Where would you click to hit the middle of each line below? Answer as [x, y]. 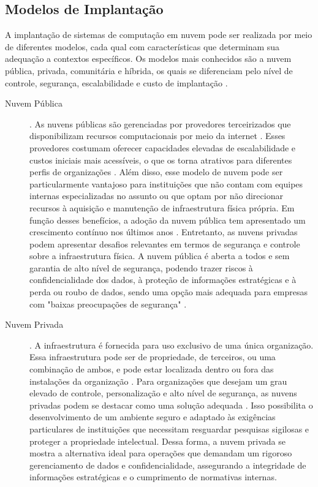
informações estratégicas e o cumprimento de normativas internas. [153, 477]
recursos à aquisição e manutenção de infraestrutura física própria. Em [162, 207]
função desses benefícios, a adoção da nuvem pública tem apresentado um [168, 220]
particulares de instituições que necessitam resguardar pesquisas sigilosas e [169, 429]
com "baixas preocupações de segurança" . [108, 304]
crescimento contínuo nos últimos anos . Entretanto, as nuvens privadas [164, 232]
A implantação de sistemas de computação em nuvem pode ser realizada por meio [159, 35]
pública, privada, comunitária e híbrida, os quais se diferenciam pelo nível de [149, 70]
